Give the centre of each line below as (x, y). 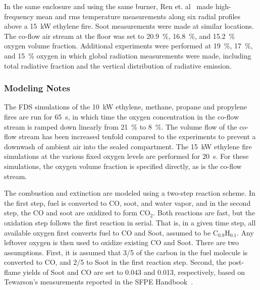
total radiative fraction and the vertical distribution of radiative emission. (118, 65)
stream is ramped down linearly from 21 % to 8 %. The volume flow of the (121, 126)
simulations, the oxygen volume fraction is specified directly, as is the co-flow (123, 166)
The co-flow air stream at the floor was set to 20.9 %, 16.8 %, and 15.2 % (120, 36)
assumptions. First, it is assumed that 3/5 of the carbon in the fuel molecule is (126, 252)
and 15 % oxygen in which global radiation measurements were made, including (128, 55)
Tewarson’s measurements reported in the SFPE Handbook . (99, 282)
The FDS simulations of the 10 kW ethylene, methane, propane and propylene (125, 107)
